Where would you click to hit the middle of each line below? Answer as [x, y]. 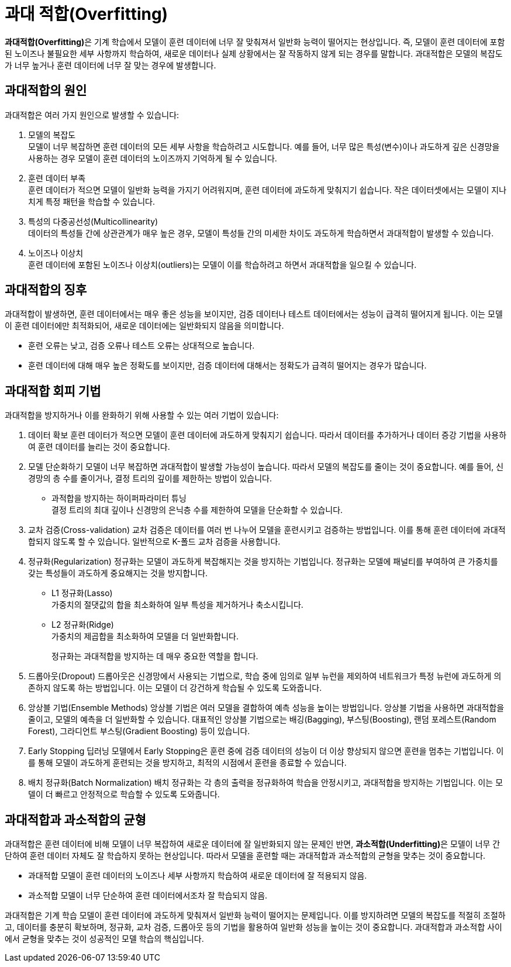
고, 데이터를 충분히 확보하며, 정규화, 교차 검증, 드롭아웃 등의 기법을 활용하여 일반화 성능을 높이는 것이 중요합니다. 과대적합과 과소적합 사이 [253, 927]
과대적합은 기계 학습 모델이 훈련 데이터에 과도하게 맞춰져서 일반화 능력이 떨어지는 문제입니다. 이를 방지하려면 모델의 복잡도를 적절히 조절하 [255, 916]
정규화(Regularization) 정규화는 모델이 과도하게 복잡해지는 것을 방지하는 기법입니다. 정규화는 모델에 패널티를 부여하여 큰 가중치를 [263, 562]
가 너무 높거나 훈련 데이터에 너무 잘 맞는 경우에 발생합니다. [111, 65]
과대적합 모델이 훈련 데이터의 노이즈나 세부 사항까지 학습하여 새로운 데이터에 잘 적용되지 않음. [198, 876]
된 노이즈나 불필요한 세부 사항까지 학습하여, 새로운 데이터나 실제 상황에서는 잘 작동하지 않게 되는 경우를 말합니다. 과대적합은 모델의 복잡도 [254, 53]
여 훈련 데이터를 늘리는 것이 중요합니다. [99, 447]
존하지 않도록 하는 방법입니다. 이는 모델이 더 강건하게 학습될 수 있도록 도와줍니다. [175, 688]
